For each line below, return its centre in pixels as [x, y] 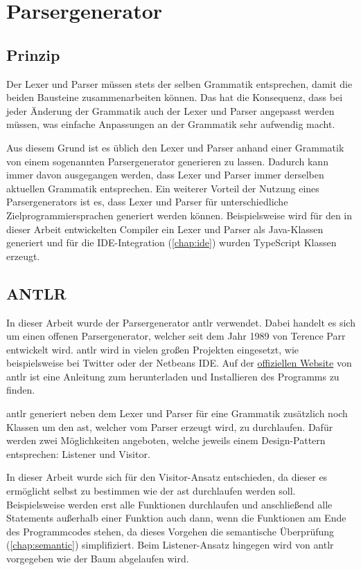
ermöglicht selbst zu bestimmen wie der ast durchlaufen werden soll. [151, 491]
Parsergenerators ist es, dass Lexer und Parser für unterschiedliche [147, 202]
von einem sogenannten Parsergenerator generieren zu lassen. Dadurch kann [167, 161]
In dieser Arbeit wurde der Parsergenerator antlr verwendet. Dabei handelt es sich [181, 322]
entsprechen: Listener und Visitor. [78, 453]
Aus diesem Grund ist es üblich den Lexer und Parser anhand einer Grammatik [175, 147]
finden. [21, 390]
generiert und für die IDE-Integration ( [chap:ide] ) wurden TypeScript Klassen [171, 242]
